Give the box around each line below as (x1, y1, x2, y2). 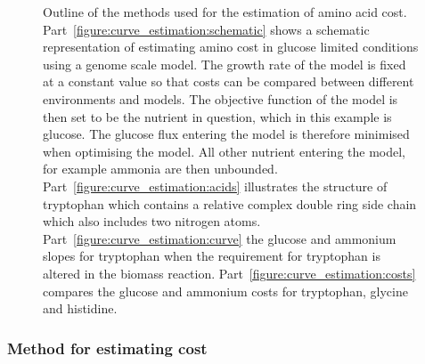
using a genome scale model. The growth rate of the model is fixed (43, 54, 406, 73)
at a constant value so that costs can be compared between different (43, 72, 414, 91)
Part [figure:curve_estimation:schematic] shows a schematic (43, 20, 370, 38)
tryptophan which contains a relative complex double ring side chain (43, 194, 417, 213)
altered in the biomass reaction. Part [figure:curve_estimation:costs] (43, 263, 416, 282)
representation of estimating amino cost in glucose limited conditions (43, 37, 419, 56)
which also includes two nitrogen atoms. (43, 212, 261, 231)
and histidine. (43, 299, 118, 318)
